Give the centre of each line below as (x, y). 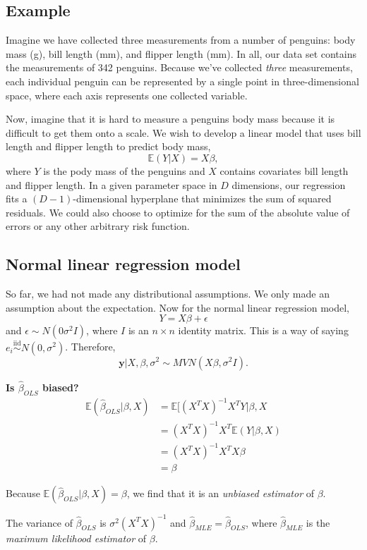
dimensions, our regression (289, 184)
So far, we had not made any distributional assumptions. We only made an (168, 294)
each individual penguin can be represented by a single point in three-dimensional (182, 81)
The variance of (39, 522)
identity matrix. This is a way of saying (263, 330)
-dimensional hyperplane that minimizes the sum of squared (202, 198)
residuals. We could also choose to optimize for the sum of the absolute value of (178, 212)
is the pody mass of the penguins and (124, 170)
